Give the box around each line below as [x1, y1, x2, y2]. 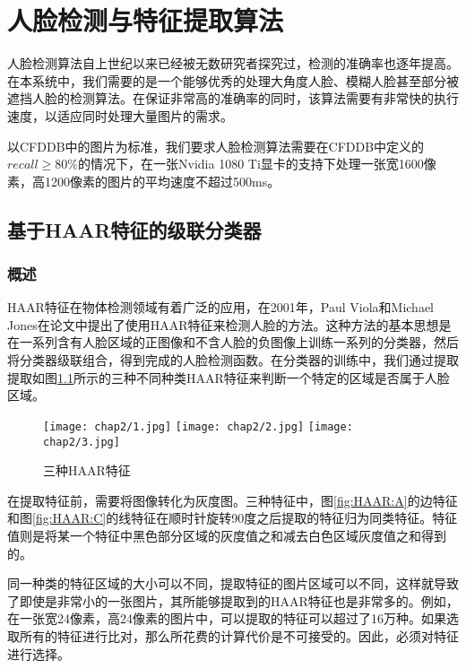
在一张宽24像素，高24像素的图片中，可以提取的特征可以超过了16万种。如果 [7, 609, 446, 628]
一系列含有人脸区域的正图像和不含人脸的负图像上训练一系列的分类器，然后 [19, 333, 459, 352]
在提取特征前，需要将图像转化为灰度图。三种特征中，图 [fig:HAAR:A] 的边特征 [7, 491, 458, 509]
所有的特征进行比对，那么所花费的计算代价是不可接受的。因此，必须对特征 [19, 626, 459, 645]
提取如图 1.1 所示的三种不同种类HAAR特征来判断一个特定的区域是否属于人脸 [7, 368, 450, 387]
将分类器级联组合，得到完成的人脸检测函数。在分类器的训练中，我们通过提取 [7, 351, 459, 369]
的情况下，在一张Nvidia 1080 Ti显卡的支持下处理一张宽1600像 [78, 154, 436, 173]
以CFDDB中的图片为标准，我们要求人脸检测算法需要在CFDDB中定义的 [7, 136, 425, 155]
